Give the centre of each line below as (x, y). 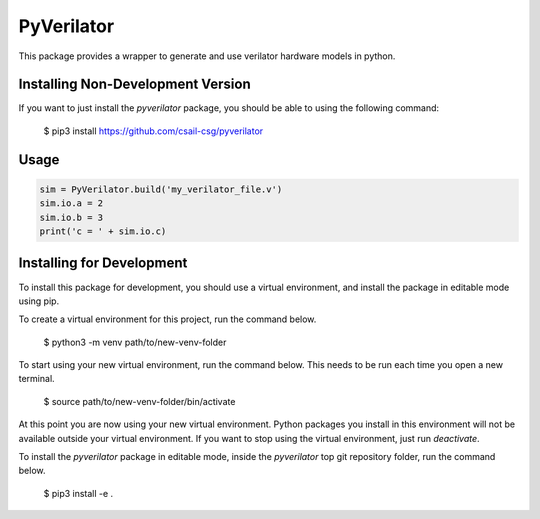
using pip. (39, 301)
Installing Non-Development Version (134, 84)
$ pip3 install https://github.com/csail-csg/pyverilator (153, 131)
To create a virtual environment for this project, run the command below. (167, 319)
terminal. (36, 379)
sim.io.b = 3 (71, 217)
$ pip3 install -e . (78, 493)
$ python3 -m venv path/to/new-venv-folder (135, 342)
